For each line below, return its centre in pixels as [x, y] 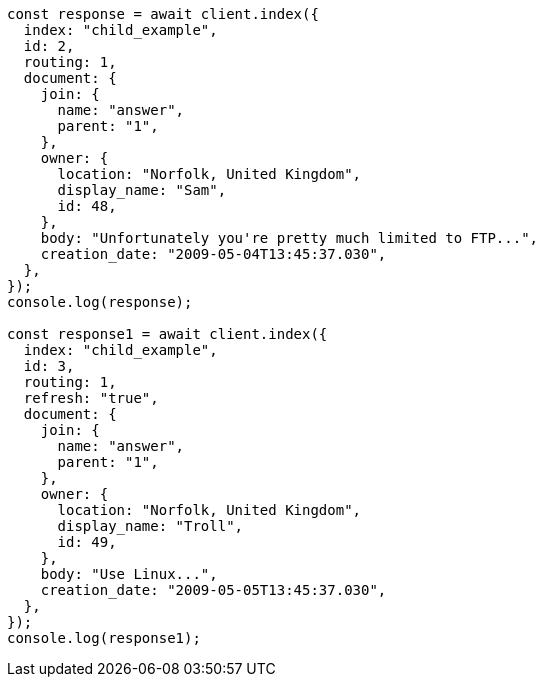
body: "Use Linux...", [129, 574]
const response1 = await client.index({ [167, 334]
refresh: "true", [91, 398]
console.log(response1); [104, 638]
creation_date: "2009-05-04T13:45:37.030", [213, 254]
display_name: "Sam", [142, 190]
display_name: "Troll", [150, 526]
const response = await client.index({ [163, 14]
